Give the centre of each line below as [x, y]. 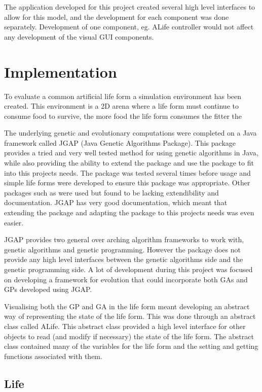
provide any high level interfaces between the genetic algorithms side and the [124, 259]
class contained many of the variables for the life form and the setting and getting [131, 346]
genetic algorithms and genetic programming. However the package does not [122, 249]
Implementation [61, 71]
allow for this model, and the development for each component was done [117, 17]
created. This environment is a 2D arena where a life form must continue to [121, 106]
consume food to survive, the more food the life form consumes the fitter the [123, 116]
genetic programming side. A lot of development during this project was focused [128, 269]
